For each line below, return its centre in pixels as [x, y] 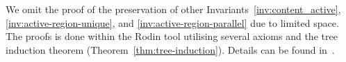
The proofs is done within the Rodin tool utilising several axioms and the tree [172, 36]
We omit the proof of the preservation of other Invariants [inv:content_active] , [173, 9]
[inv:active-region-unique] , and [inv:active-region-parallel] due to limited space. [172, 22]
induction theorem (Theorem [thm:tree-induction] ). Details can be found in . [170, 49]
